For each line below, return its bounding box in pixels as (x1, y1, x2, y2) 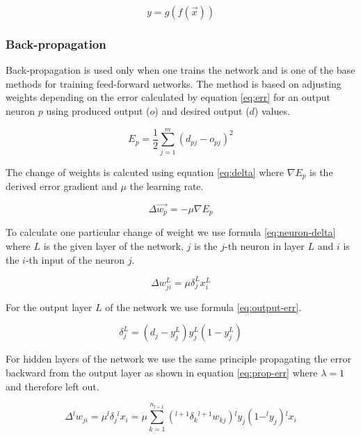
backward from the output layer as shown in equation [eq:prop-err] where (6, 365, 318, 380)
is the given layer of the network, (43, 239, 184, 253)
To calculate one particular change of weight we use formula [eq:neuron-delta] (6, 225, 336, 239)
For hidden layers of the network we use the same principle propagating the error (6, 351, 351, 366)
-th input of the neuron (25, 252, 125, 267)
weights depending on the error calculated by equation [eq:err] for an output (6, 90, 331, 104)
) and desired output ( (154, 104, 250, 118)
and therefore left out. (6, 379, 99, 393)
